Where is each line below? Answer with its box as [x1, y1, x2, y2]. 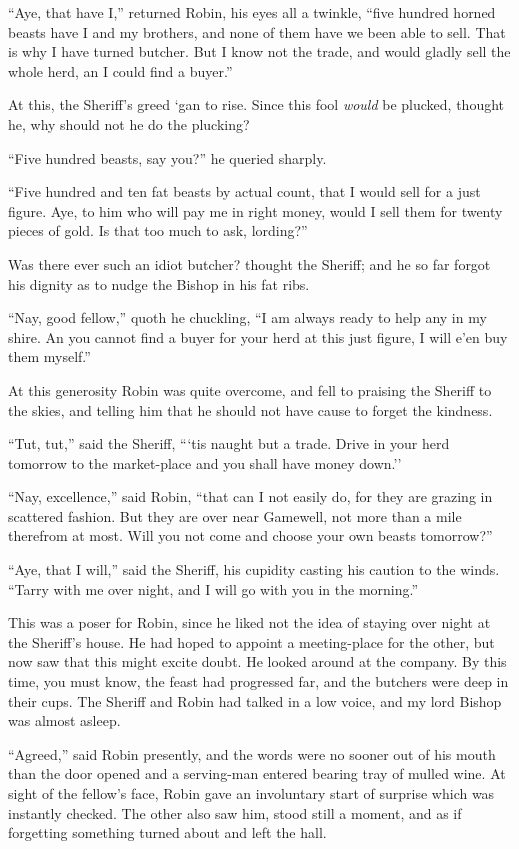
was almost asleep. [8, 710, 121, 731]
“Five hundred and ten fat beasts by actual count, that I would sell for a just [8, 181, 481, 202]
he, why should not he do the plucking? [8, 113, 250, 134]
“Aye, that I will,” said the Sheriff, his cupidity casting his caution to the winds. [8, 559, 500, 580]
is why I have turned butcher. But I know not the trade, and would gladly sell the [8, 41, 511, 62]
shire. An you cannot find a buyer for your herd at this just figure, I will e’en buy [8, 326, 508, 347]
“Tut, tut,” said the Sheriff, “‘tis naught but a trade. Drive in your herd [8, 433, 450, 454]
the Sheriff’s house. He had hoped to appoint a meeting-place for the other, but [8, 631, 495, 652]
